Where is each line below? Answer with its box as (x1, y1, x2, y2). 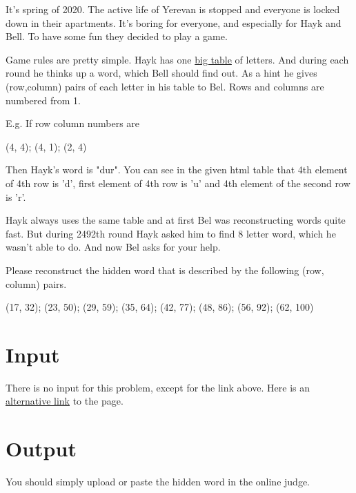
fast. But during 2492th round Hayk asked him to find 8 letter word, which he (6, 226, 336, 240)
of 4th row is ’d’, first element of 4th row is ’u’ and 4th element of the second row (6, 175, 350, 190)
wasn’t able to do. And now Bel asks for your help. (6, 240, 221, 254)
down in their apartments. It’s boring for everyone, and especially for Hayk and (6, 15, 342, 30)
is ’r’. (6, 189, 26, 204)
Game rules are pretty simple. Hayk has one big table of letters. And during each (6, 52, 349, 66)
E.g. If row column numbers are (6, 116, 140, 130)
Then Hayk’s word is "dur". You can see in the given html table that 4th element (6, 162, 348, 177)
